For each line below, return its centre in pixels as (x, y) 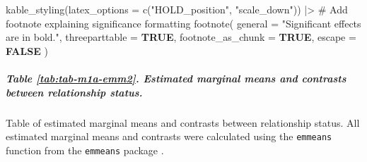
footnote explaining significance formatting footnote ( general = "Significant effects (183, 23)
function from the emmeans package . (85, 150)
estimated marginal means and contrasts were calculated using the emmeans (169, 136)
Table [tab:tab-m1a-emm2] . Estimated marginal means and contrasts (176, 78)
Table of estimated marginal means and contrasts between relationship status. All (183, 122)
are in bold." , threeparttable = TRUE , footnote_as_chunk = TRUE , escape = (181, 37)
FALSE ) (27, 50)
